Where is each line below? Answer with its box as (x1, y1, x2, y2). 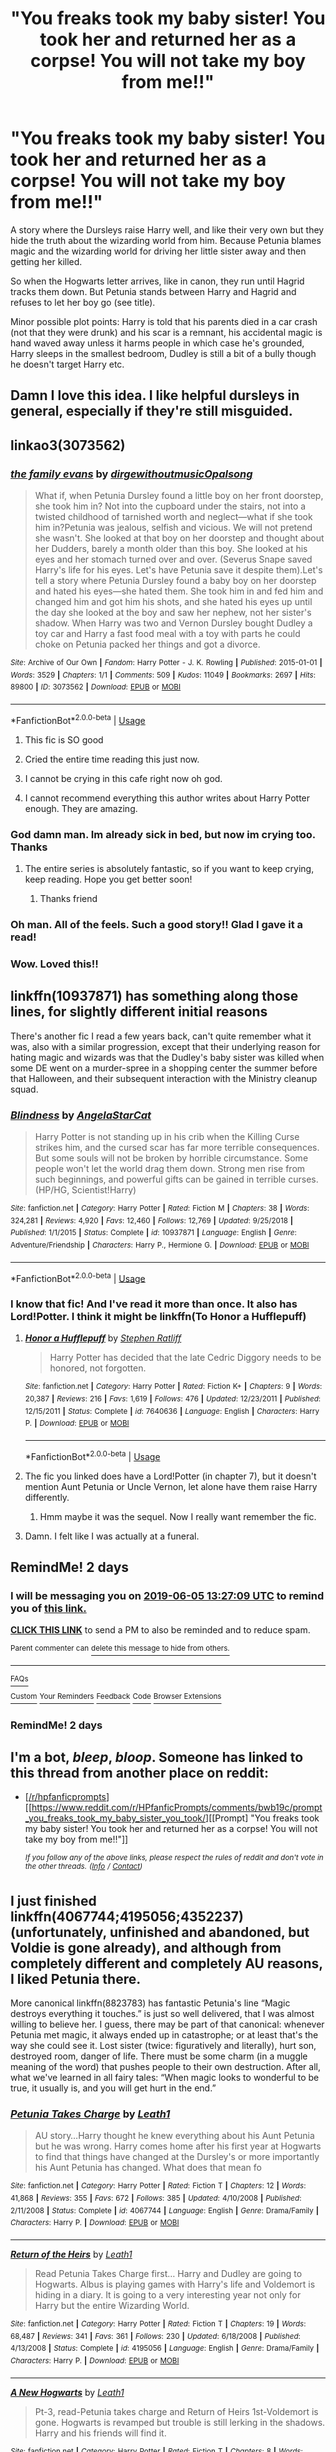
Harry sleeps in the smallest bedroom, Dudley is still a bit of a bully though (10, 347, 317, 359)
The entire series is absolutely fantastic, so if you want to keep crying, (24, 862, 315, 874)
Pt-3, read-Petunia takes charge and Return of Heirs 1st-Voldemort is (34, 2405, 319, 2417)
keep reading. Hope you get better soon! (24, 873, 193, 885)
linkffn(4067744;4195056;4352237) (10, 1908, 244, 1925)
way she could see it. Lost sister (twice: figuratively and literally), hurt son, (10, 2039, 317, 2051)
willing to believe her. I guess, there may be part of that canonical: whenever (10, 2018, 325, 2030)
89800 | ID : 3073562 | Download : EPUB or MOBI (10, 682, 182, 692)
